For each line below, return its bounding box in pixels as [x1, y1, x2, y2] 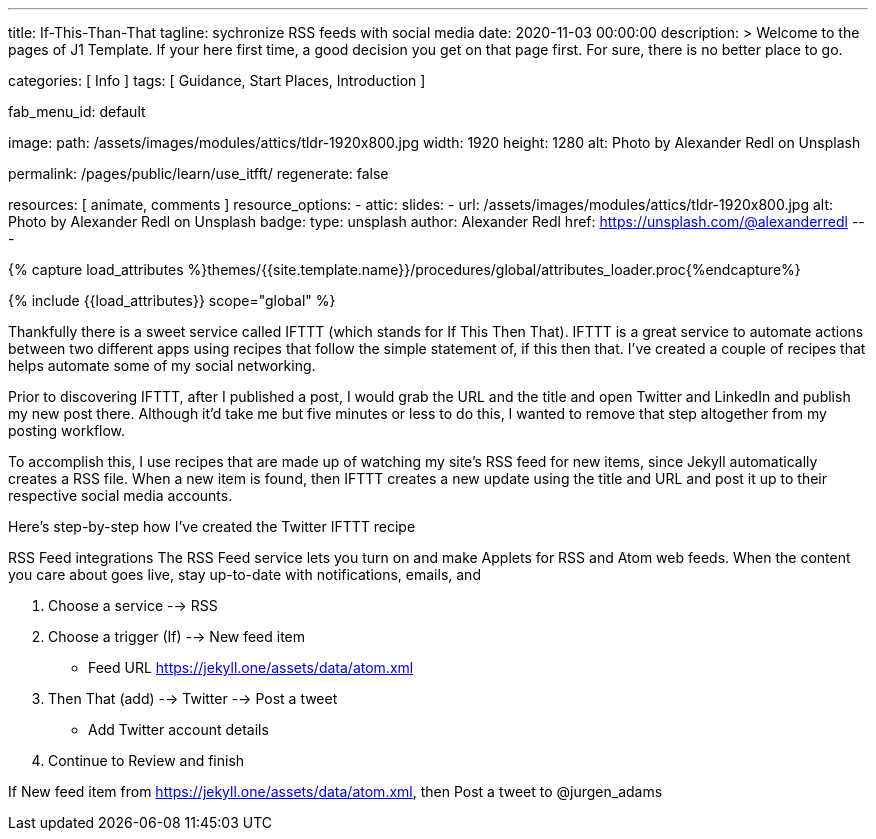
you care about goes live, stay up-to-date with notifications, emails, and [8, 566, 481, 583]
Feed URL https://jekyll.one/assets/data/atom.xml [88, 659, 414, 676]
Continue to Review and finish [48, 752, 245, 769]
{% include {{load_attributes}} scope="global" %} [8, 292, 336, 309]
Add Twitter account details [88, 721, 269, 738]
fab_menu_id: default [8, 103, 146, 120]
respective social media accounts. [8, 487, 233, 504]
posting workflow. [8, 422, 126, 439]
